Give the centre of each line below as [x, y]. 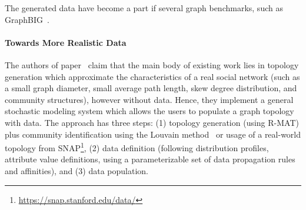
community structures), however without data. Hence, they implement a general [149, 99]
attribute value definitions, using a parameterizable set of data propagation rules [150, 159]
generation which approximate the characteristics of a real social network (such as [152, 76]
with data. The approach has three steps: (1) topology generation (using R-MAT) [152, 122]
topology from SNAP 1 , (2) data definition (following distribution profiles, [137, 147]
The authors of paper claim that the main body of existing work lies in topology [152, 64]
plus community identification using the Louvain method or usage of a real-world [153, 134]
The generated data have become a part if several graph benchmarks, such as [144, 8]
